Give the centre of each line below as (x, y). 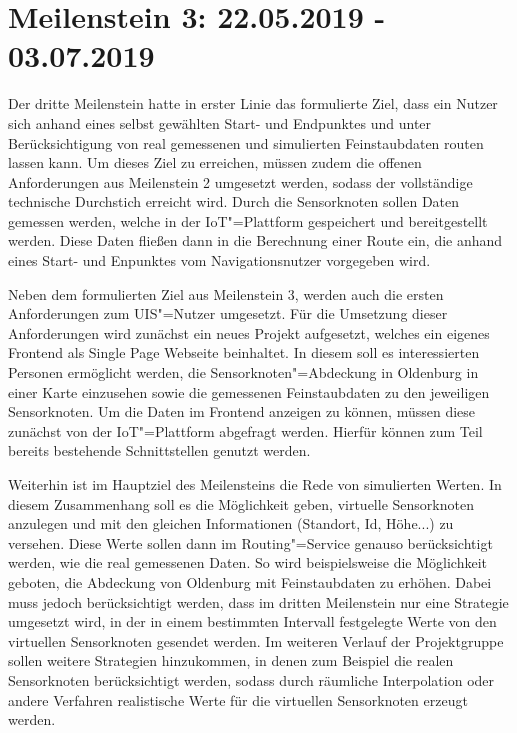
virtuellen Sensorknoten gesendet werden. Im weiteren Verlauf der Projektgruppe (256, 640)
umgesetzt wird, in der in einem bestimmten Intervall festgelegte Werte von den (252, 621)
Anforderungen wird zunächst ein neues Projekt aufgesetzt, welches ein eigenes (249, 332)
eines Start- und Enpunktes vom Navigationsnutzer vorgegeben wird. (219, 260)
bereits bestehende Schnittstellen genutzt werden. (159, 450)
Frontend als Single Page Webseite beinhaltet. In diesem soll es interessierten (244, 352)
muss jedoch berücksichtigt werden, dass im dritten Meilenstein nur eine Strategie (258, 601)
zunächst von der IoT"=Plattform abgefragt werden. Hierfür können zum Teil (245, 430)
